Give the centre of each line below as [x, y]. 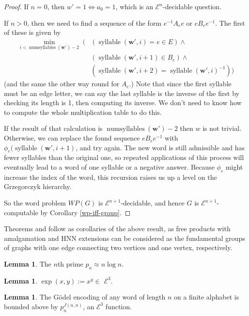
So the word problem [35, 203]
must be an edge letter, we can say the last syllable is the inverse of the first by [122, 93]
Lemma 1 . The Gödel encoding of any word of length [85, 297]
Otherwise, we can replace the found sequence [72, 138]
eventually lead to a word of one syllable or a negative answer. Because [109, 167]
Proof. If [16, 6]
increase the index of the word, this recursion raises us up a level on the [110, 177]
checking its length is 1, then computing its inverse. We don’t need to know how [123, 103]
